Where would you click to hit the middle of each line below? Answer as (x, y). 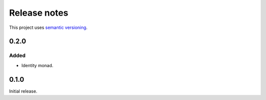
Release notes (39, 13)
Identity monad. (37, 65)
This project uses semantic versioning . (48, 27)
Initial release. (23, 91)
